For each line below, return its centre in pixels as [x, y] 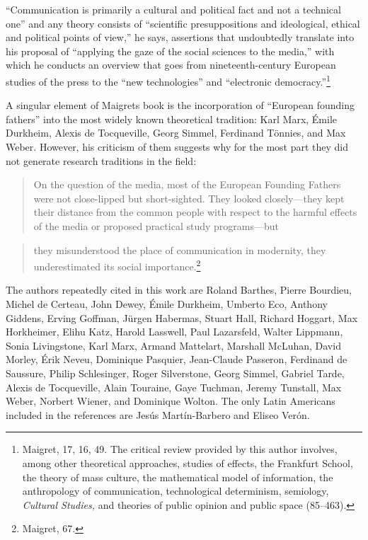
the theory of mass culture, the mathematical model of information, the [178, 477]
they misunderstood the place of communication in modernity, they [180, 249]
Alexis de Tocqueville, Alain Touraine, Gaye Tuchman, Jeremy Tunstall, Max [174, 387]
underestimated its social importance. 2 [117, 265]
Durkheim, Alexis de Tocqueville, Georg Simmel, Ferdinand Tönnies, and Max [176, 133]
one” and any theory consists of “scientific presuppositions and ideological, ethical [183, 23]
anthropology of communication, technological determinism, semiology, [176, 491]
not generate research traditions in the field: [101, 160]
